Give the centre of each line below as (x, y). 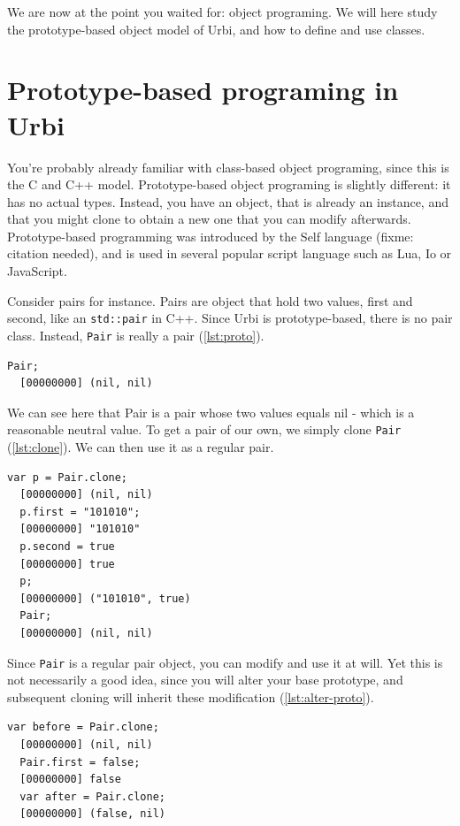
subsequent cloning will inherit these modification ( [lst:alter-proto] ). (191, 696)
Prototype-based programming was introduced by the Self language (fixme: (211, 236)
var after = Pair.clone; (92, 796)
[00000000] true (67, 564)
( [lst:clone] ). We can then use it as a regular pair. (141, 447)
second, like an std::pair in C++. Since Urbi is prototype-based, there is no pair (230, 318)
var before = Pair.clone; (83, 727)
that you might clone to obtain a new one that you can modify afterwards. (209, 219)
